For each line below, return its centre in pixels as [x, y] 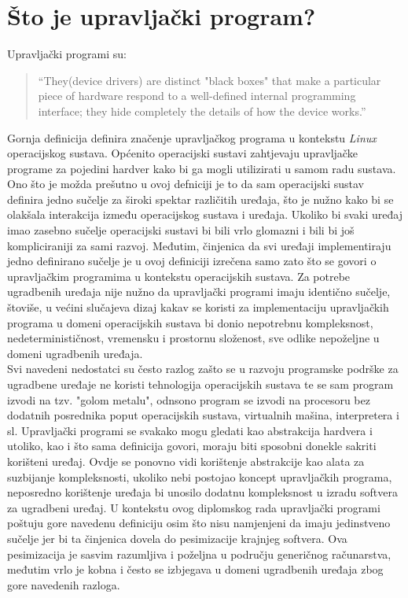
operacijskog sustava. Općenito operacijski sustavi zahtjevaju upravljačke [182, 153]
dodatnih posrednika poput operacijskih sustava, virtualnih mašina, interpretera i [203, 415]
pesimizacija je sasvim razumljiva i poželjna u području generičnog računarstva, [199, 554]
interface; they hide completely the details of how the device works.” [202, 111]
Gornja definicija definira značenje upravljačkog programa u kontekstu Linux [192, 137]
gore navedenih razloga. [64, 584]
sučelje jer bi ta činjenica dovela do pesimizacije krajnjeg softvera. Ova [177, 538]
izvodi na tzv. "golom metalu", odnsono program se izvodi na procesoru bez [189, 399]
